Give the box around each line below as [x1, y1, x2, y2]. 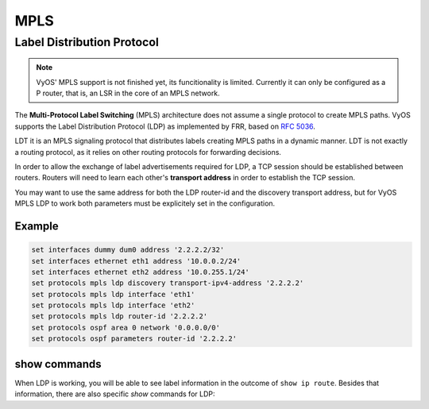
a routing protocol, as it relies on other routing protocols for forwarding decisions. [14, 147, 282, 156]
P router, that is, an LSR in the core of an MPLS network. [36, 88, 220, 98]
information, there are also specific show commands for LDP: [14, 389, 215, 399]
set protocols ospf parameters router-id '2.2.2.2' [31, 334, 238, 343]
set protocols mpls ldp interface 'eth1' [31, 290, 195, 299]
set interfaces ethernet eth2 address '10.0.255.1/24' [31, 267, 249, 276]
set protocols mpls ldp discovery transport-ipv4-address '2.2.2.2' [31, 279, 304, 287]
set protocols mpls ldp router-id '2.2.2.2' [31, 312, 208, 321]
